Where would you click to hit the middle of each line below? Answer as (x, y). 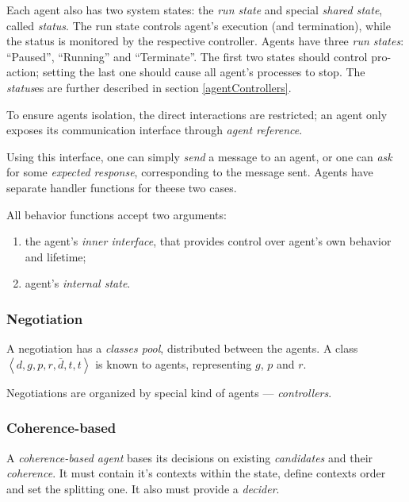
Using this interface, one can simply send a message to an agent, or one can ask (199, 156)
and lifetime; (55, 256)
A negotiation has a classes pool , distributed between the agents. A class (182, 348)
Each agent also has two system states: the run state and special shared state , (195, 10)
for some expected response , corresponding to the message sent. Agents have (190, 172)
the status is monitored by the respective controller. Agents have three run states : (205, 41)
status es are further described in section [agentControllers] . (149, 87)
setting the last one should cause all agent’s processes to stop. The (204, 72)
